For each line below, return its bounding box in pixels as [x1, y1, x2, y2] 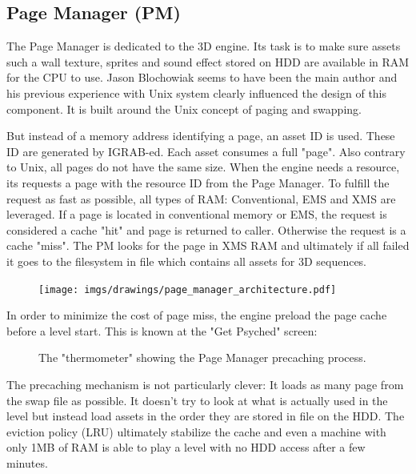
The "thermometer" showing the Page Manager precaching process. [38, 349, 366, 366]
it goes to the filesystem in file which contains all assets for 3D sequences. [6, 252, 367, 269]
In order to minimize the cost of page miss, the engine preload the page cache [6, 307, 387, 323]
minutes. [6, 454, 48, 471]
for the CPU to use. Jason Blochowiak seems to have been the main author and [6, 69, 398, 86]
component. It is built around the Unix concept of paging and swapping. [6, 100, 362, 117]
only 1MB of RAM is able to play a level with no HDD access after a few [6, 439, 366, 456]
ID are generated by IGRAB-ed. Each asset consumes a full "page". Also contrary [6, 143, 406, 159]
